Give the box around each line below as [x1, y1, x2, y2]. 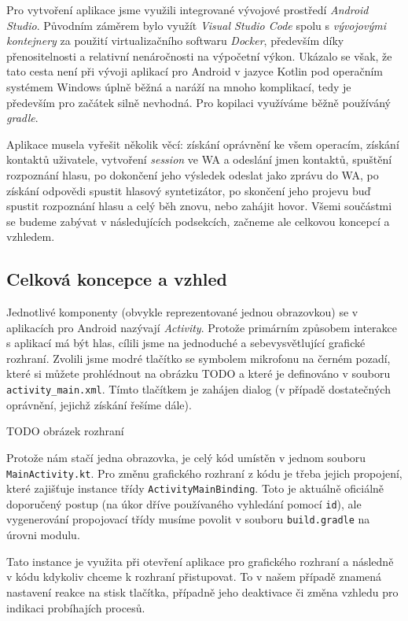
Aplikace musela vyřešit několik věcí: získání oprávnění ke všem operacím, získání [6, 135, 399, 152]
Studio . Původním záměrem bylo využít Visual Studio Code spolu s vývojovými [6, 17, 386, 33]
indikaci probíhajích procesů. [6, 599, 145, 615]
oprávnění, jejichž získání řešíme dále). [6, 396, 192, 412]
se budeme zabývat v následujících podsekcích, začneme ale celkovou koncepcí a [6, 213, 390, 229]
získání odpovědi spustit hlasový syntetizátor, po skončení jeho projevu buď [6, 182, 371, 198]
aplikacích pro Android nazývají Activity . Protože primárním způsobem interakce [6, 319, 397, 335]
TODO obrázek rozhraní [6, 423, 124, 439]
